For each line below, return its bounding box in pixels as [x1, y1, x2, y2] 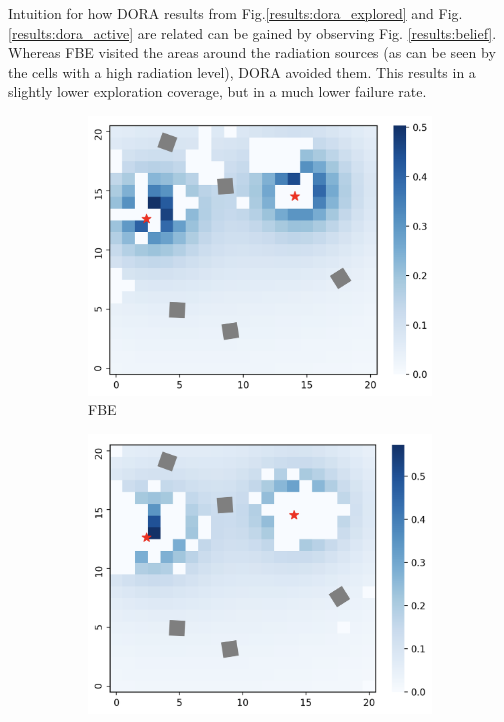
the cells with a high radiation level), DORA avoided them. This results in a [8, 61, 476, 82]
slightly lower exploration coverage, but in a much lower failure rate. [8, 81, 427, 102]
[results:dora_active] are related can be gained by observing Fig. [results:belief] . [8, 22, 497, 43]
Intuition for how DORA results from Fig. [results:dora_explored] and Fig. [8, 3, 463, 23]
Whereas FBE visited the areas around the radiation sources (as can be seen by [8, 42, 496, 63]
